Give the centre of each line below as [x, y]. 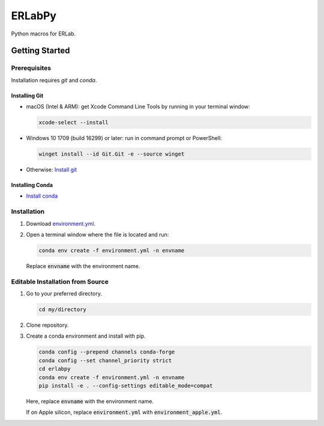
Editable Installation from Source [60, 281]
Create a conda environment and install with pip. [86, 336]
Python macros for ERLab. [43, 34]
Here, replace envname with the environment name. [90, 401]
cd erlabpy [55, 369]
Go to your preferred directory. [64, 294]
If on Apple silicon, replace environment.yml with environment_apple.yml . [124, 412]
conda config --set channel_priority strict [105, 360]
